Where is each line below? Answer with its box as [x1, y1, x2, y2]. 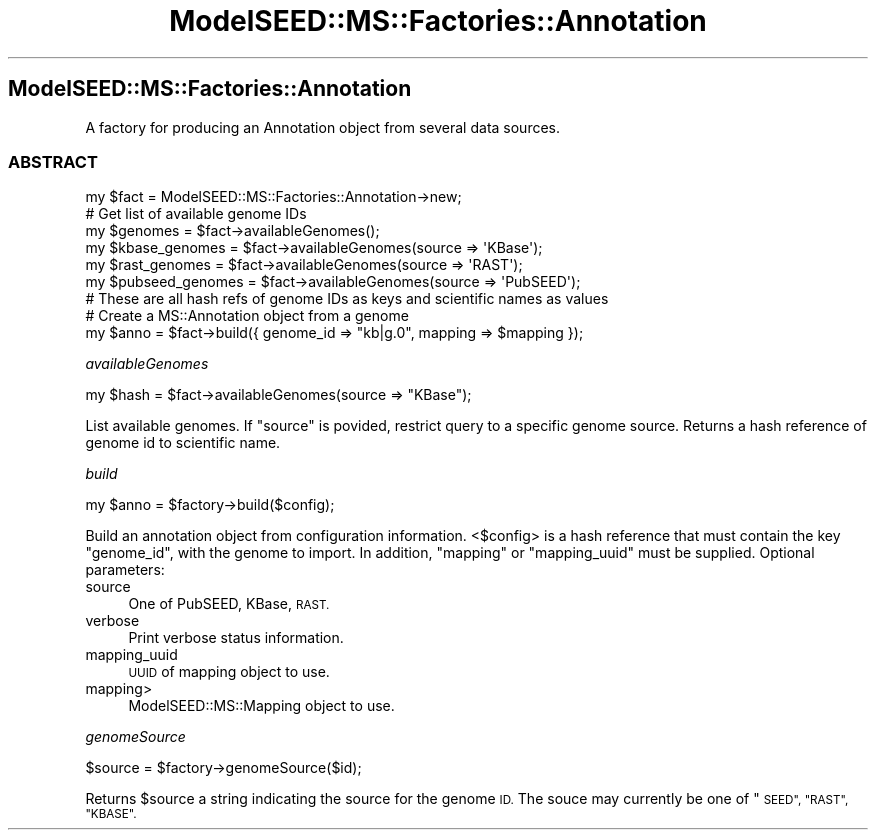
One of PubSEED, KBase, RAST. [128, 595, 330, 613]
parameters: [85, 561, 165, 579]
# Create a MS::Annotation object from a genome [85, 307, 409, 325]
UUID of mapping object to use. [128, 663, 330, 681]
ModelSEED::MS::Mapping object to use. [128, 697, 395, 715]
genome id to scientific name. [85, 434, 281, 452]
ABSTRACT [8, 151, 98, 172]
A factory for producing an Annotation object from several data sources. [85, 118, 561, 136]
